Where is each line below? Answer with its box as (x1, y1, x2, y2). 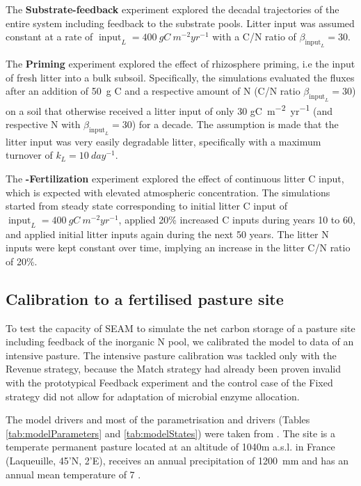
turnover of (6, 148, 53, 162)
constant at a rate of (6, 29, 93, 44)
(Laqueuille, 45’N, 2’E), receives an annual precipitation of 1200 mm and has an (6, 453, 348, 467)
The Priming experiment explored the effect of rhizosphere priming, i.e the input (6, 56, 355, 70)
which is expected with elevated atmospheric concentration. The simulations (6, 185, 330, 199)
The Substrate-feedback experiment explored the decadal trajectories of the (6, 2, 339, 16)
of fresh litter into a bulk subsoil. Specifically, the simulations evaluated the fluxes (6, 70, 355, 84)
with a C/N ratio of (212, 29, 296, 44)
